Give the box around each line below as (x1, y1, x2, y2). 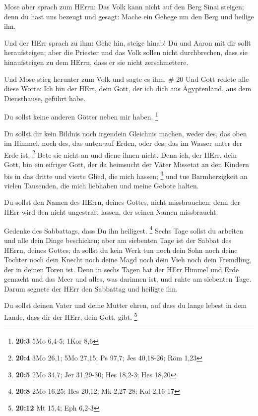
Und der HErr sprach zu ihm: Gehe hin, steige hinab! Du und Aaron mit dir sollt (4, 37, 251, 48)
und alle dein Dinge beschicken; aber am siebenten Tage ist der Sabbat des (4, 235, 231, 245)
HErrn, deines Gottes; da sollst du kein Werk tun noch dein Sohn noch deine (4, 244, 238, 255)
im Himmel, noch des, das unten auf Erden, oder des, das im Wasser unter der (4, 138, 243, 148)
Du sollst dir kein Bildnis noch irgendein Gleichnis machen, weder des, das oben (4, 128, 247, 138)
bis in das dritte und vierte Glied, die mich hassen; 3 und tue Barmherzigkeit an (4, 169, 248, 181)
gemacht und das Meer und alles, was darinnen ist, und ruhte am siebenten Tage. (4, 274, 252, 284)
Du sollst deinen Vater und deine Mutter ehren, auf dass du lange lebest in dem (4, 300, 247, 310)
